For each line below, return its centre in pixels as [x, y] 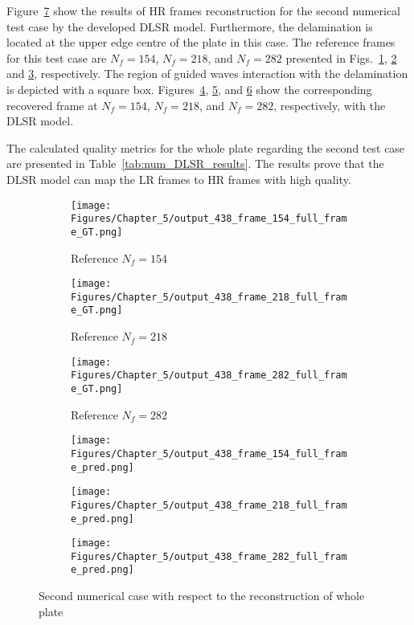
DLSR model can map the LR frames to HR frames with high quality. [179, 179]
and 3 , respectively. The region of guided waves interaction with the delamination [207, 74]
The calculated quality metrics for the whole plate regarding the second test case [206, 147]
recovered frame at [52, 105]
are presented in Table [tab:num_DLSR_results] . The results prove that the [195, 163]
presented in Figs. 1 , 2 [341, 57]
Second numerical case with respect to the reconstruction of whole [202, 596]
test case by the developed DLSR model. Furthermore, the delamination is [190, 26]
